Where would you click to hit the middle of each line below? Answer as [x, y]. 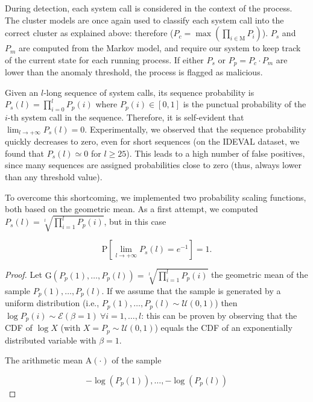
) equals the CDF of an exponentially [223, 328]
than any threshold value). [54, 177]
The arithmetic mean [44, 360]
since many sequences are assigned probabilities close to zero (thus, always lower [153, 165]
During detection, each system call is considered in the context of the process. [149, 8]
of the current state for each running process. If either [104, 59]
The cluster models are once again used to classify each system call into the [144, 20]
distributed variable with [51, 340]
